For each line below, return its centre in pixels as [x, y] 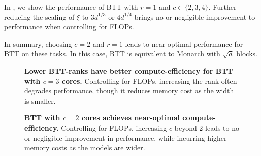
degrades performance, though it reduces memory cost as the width [129, 91]
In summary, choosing [38, 43]
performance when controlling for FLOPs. [69, 27]
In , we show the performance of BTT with [71, 7]
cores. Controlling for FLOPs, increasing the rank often [149, 81]
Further [225, 7]
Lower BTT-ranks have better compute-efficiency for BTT [129, 70]
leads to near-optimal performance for [184, 43]
